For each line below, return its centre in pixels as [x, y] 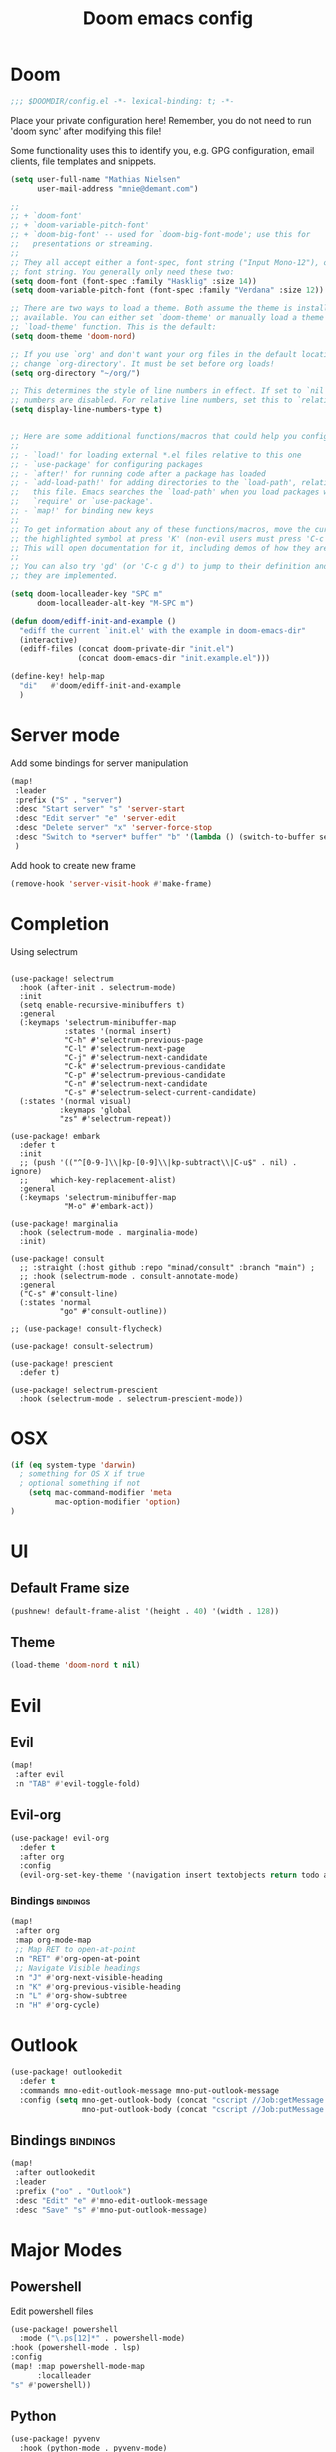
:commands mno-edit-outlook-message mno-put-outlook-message [149, 2090]
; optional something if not [80, 1483]
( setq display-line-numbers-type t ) [86, 410]
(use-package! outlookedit [66, 2072]
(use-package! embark [55, 1136]
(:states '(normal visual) [75, 1101]
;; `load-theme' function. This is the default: [113, 327]
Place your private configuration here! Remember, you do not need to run [161, 120]
